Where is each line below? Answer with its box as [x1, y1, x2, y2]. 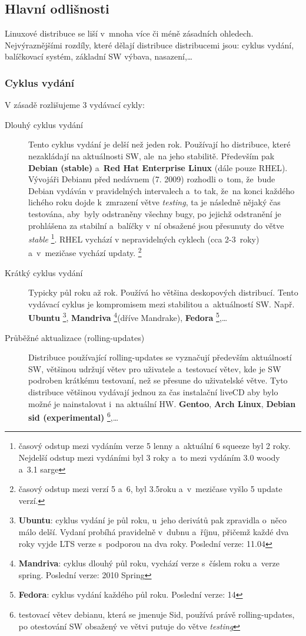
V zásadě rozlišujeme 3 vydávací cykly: [5, 99, 145, 111]
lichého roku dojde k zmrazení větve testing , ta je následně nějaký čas [28, 196, 281, 208]
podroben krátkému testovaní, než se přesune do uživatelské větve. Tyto [28, 374, 288, 386]
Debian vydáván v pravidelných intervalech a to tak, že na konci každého [28, 184, 295, 196]
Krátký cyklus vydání [5, 266, 83, 278]
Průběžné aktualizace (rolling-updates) [5, 331, 145, 343]
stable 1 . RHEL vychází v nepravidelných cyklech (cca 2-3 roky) [28, 231, 260, 245]
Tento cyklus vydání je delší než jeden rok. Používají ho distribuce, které [28, 138, 291, 150]
